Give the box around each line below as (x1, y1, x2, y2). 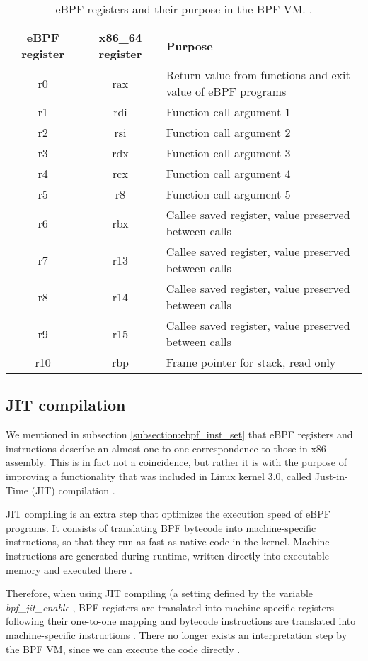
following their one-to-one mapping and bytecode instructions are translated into (6, 613, 356, 628)
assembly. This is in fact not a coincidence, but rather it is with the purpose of (6, 455, 347, 470)
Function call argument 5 (166, 186, 291, 202)
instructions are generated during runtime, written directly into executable (6, 548, 330, 562)
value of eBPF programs (166, 83, 287, 99)
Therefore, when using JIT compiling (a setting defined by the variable (6, 586, 314, 601)
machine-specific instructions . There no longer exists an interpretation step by (6, 627, 347, 642)
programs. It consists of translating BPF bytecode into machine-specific (6, 520, 316, 535)
